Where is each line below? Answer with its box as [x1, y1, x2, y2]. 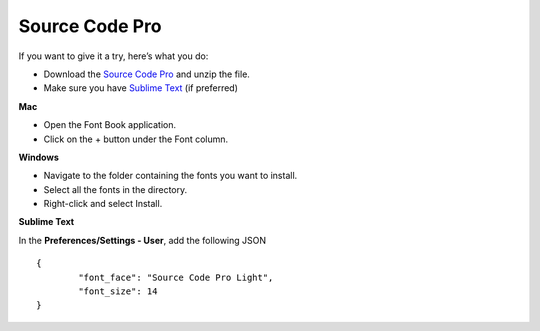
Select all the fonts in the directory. [43, 183, 188, 195]
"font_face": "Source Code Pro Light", [78, 271, 274, 283]
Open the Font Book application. [43, 119, 177, 131]
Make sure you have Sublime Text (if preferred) [43, 82, 239, 94]
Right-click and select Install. [43, 198, 163, 210]
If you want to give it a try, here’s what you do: [18, 50, 209, 62]
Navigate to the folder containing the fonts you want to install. [43, 170, 298, 182]
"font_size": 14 [78, 286, 158, 297]
